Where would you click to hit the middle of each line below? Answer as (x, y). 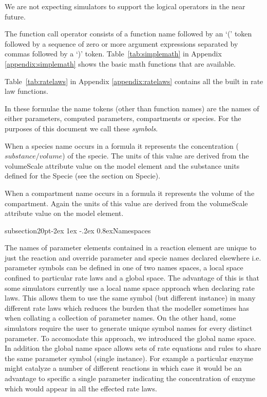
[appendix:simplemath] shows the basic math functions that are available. (120, 63)
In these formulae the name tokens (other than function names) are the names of (132, 108)
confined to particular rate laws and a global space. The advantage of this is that (132, 278)
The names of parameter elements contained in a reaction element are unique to (130, 247)
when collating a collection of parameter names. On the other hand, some (120, 318)
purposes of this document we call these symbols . (81, 128)
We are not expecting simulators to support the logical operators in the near (125, 6)
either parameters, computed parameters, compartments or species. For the (123, 118)
